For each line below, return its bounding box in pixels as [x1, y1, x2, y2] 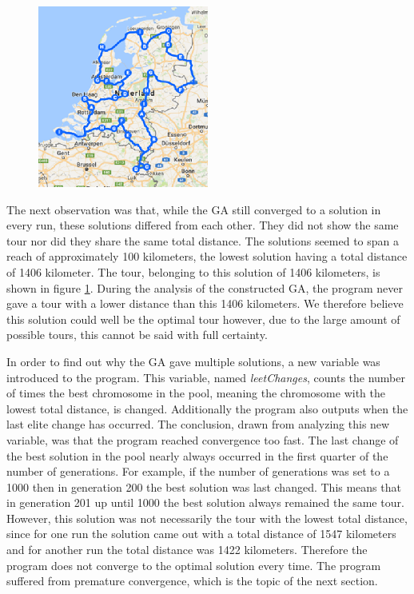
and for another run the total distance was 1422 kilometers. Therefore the [6, 541, 368, 558]
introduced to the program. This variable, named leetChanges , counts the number [6, 369, 405, 385]
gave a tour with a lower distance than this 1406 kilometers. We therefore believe [6, 295, 404, 312]
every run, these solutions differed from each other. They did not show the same [6, 217, 399, 233]
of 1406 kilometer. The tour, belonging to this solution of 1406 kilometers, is [6, 263, 380, 280]
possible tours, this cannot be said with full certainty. [6, 326, 268, 343]
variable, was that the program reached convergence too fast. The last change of [6, 431, 399, 448]
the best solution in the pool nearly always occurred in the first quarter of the [6, 447, 388, 464]
